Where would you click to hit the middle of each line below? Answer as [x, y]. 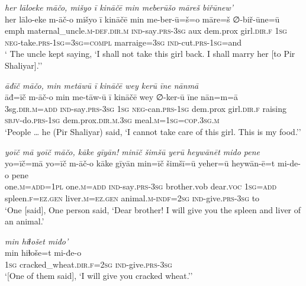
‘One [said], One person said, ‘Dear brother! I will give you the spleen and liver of [153, 209]
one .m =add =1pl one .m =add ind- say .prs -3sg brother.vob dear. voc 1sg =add [141, 186]
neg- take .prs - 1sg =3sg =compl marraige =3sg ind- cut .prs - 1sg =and [123, 42]
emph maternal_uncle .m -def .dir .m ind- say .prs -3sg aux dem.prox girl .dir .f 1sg [146, 30]
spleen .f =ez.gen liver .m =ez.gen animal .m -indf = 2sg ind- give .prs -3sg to [132, 197]
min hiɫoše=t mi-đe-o [43, 253]
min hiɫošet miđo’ [37, 241]
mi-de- [289, 163]
